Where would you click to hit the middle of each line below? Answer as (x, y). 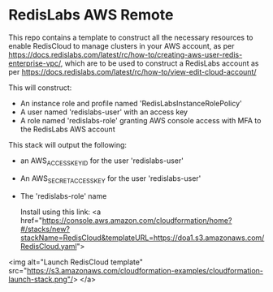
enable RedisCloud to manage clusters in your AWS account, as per (121, 45)
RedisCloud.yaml (48, 246)
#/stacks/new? (45, 229)
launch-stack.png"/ (41, 279)
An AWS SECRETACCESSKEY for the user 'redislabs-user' (110, 179)
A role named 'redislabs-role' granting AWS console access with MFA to (141, 120)
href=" (31, 220)
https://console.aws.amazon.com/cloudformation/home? (137, 220)
